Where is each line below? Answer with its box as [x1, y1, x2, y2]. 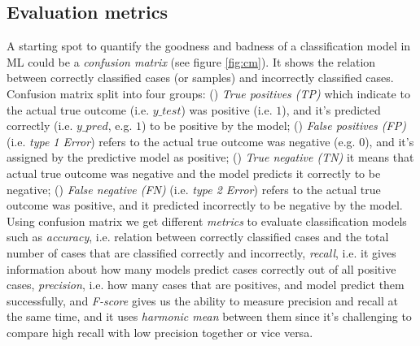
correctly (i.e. [7, 117, 73, 134]
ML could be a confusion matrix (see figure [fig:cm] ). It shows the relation [7, 53, 376, 70]
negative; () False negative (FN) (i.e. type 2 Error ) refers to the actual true [7, 180, 381, 197]
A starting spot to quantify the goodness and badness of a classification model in [7, 37, 411, 54]
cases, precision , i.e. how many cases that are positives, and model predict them [7, 276, 405, 293]
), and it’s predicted [282, 101, 381, 118]
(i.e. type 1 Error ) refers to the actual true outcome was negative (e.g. [7, 132, 356, 149]
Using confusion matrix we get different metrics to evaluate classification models [7, 212, 407, 229]
